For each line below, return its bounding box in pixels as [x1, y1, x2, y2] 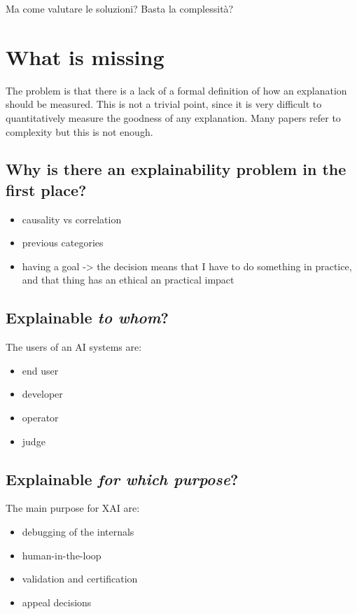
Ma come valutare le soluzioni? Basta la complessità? [6, 1, 234, 15]
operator [22, 410, 59, 425]
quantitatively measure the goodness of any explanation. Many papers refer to [6, 110, 341, 125]
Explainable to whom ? [6, 307, 169, 328]
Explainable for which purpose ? [6, 468, 239, 489]
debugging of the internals [22, 524, 134, 539]
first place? [6, 179, 87, 200]
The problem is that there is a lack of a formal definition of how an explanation [6, 83, 347, 97]
